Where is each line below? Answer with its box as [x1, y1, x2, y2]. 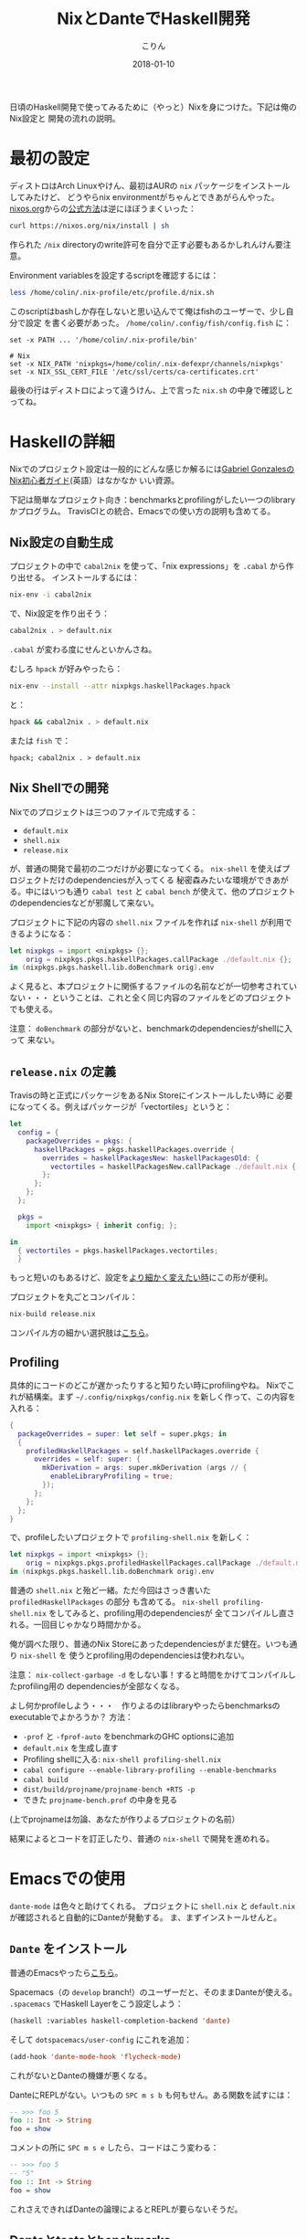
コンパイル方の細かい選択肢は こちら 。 [9, 1327, 153, 1338]
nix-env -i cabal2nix [9, 590, 92, 599]
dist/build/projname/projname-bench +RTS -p [22, 1785, 196, 1795]
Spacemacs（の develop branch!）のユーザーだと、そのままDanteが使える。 [9, 1986, 298, 1997]
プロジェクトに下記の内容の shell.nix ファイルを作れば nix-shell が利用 [9, 916, 285, 927]
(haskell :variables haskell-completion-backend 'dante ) [9, 2016, 231, 2025]
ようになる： [25, 928, 74, 939]
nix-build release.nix [9, 1310, 96, 1319]
